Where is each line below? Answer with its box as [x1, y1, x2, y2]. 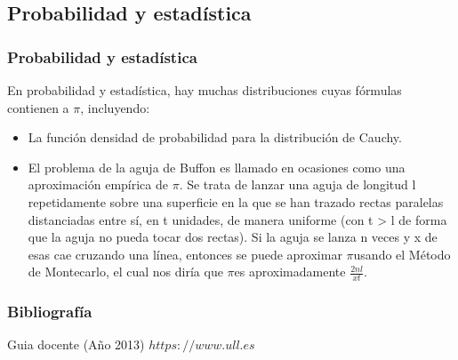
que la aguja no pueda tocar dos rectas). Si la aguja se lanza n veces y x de [28, 228, 438, 246]
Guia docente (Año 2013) [7, 335, 145, 354]
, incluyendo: [80, 98, 150, 116]
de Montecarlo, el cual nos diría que [28, 262, 223, 281]
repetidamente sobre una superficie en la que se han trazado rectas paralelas [28, 192, 444, 211]
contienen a [7, 98, 69, 116]
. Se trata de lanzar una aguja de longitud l [179, 175, 416, 194]
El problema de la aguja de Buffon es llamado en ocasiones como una [28, 157, 406, 176]
